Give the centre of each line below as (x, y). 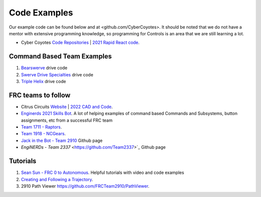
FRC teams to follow (40, 95)
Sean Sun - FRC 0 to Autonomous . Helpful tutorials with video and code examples (103, 173)
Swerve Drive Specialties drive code (57, 74)
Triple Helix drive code (43, 82)
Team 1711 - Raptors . (42, 127)
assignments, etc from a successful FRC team (67, 120)
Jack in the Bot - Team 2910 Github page (62, 141)
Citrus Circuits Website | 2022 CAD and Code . (67, 107)
